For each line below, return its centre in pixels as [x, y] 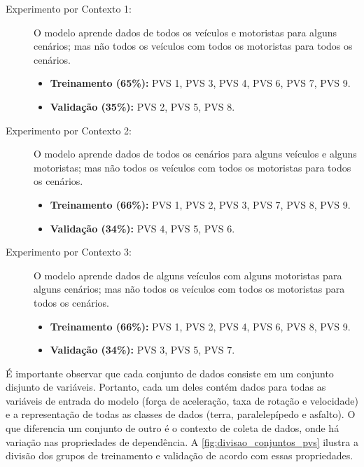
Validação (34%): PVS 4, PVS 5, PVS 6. [142, 228]
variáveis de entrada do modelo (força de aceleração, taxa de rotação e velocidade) [182, 400]
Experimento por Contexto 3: [69, 252]
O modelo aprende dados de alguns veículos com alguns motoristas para [188, 275]
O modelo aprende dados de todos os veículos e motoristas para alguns [185, 32]
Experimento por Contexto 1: [69, 8]
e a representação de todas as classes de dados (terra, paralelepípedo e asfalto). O [181, 414]
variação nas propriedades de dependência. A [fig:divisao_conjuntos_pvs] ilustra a [182, 441]
